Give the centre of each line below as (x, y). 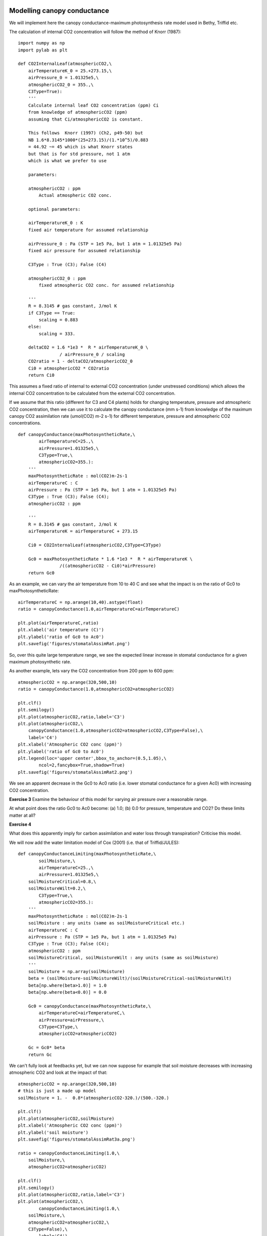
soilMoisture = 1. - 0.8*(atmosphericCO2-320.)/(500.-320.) (93, 1098)
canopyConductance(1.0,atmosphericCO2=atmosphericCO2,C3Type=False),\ (115, 731)
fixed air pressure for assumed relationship (84, 251)
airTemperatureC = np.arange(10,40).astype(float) (81, 602)
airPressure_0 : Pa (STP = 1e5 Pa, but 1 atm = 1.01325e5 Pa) (105, 244)
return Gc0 (41, 573)
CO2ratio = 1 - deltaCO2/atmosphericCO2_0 (80, 361)
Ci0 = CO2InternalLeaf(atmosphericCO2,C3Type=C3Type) (95, 545)
